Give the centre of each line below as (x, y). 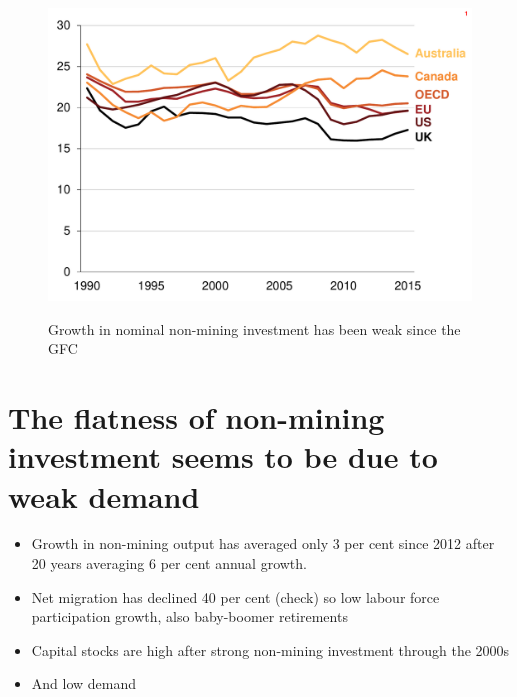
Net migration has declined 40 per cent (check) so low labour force (235, 596)
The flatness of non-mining (196, 417)
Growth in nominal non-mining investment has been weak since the (254, 328)
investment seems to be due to (223, 456)
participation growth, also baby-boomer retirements (189, 616)
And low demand (84, 683)
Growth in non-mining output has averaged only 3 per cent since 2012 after (263, 543)
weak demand (104, 495)
